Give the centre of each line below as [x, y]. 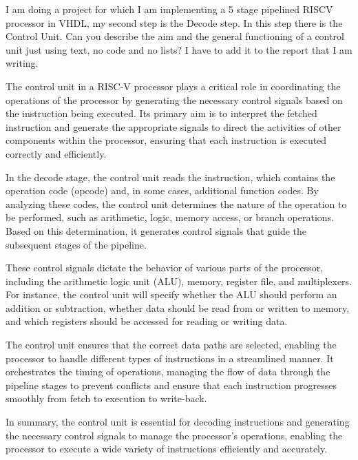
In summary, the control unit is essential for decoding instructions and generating [178, 422]
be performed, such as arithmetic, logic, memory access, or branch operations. [170, 217]
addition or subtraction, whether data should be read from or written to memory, [178, 307]
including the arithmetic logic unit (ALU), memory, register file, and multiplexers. [179, 281]
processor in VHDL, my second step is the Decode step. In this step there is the [174, 22]
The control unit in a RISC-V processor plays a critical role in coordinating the [173, 86]
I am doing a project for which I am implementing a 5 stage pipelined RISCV [169, 9]
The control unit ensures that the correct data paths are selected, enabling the [171, 345]
